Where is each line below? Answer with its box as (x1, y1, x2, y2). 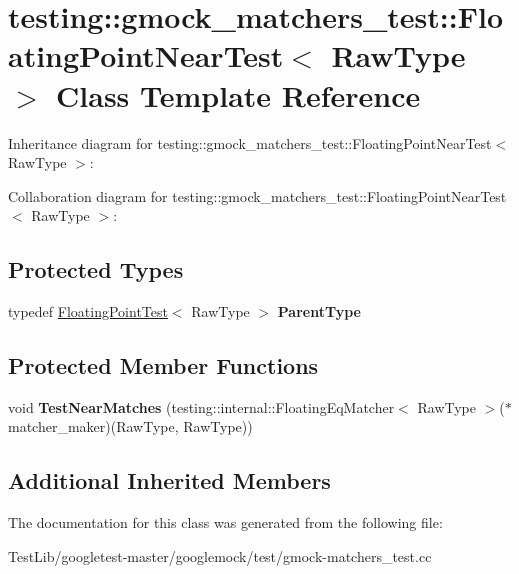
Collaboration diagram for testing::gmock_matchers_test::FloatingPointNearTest (8, 185, 507, 206)
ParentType (277, 301, 361, 322)
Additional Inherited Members (8, 465, 331, 496)
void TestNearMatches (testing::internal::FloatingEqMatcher (8, 396, 395, 417)
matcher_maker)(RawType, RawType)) (8, 416, 253, 437)
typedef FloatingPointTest (8, 301, 168, 322)
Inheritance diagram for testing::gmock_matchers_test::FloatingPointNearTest (8, 132, 492, 153)
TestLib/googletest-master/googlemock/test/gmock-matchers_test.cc (8, 545, 432, 566)
